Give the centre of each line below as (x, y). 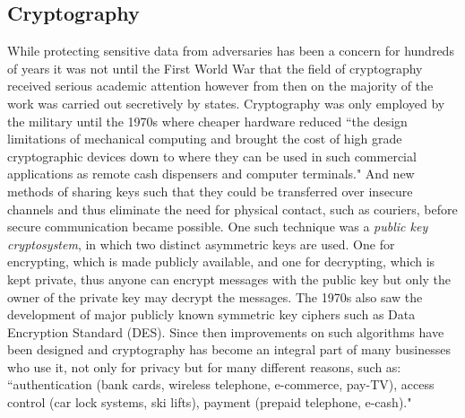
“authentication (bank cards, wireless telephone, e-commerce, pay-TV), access (221, 384)
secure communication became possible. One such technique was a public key (218, 226)
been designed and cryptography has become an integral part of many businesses (229, 349)
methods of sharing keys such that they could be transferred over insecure (210, 191)
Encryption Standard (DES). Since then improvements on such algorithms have (226, 331)
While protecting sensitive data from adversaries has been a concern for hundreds (231, 51)
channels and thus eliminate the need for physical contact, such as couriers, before (232, 209)
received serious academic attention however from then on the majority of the (220, 86)
